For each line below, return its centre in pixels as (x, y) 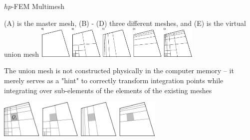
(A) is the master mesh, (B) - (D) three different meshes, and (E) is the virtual (125, 23)
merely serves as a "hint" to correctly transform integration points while (114, 80)
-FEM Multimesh (38, 6)
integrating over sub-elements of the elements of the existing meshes (108, 90)
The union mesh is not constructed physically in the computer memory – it (119, 70)
